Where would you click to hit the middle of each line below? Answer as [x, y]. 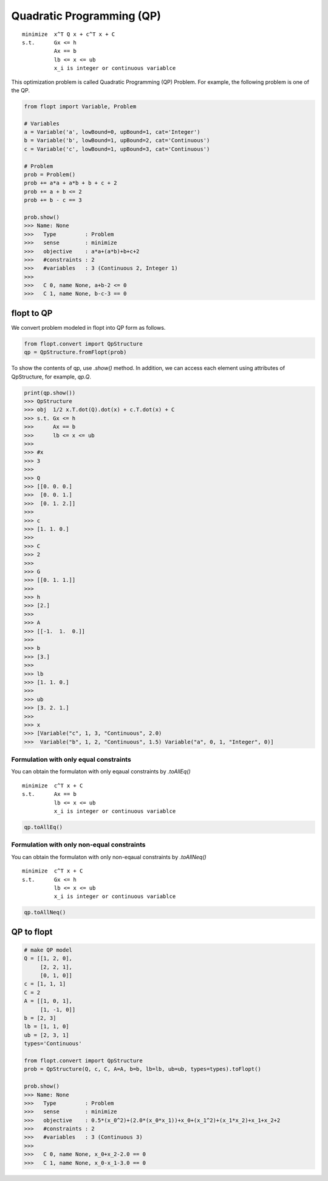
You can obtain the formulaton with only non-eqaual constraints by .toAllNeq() [109, 857]
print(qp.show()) [50, 393]
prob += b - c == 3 [53, 200]
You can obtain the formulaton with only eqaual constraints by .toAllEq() [101, 772]
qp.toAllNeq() [45, 912]
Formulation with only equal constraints [71, 759]
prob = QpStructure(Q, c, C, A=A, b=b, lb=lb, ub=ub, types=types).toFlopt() [142, 1069]
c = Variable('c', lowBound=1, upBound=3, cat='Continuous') [117, 149]
